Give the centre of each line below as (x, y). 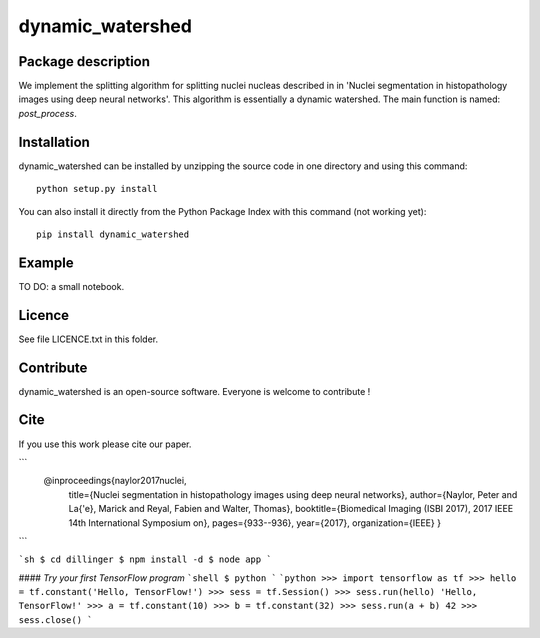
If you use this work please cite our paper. (105, 444)
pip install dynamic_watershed (113, 234)
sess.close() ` (56, 619)
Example (46, 262)
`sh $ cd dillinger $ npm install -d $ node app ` (145, 559)
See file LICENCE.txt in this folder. (88, 339)
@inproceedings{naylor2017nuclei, (115, 481)
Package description (84, 61)
